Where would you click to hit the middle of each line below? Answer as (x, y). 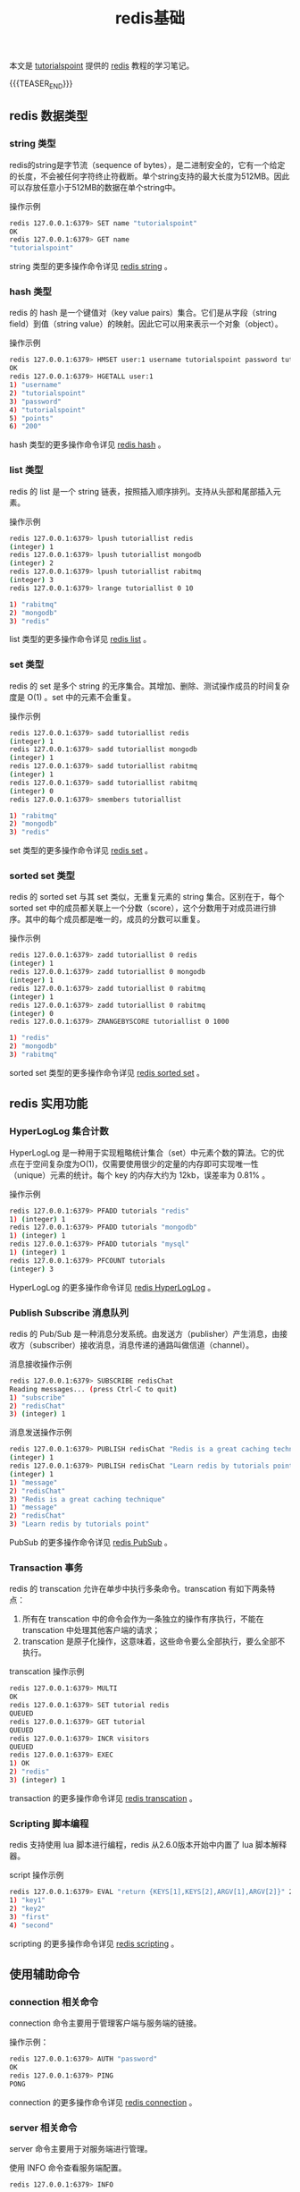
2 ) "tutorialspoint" (48, 393)
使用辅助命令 (45, 1974)
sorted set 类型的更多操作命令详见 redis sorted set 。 (107, 1072)
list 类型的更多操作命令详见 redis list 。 (80, 639)
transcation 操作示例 (47, 1672)
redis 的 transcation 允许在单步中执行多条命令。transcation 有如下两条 (138, 1589)
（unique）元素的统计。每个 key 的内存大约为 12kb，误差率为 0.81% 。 (140, 1175)
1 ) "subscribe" (37, 1397)
